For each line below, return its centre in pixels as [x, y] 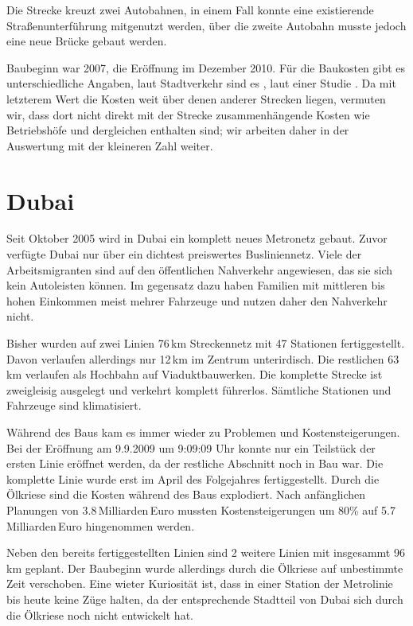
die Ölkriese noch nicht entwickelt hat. [100, 614]
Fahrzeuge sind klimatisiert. [74, 405]
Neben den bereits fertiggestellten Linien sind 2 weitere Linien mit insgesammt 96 [206, 552]
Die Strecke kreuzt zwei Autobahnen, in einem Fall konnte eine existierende [190, 10]
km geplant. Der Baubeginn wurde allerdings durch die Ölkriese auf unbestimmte [205, 568]
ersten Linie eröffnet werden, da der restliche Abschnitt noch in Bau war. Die [195, 463]
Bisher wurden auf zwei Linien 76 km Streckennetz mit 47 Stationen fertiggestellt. [206, 343]
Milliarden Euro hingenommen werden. [101, 525]
